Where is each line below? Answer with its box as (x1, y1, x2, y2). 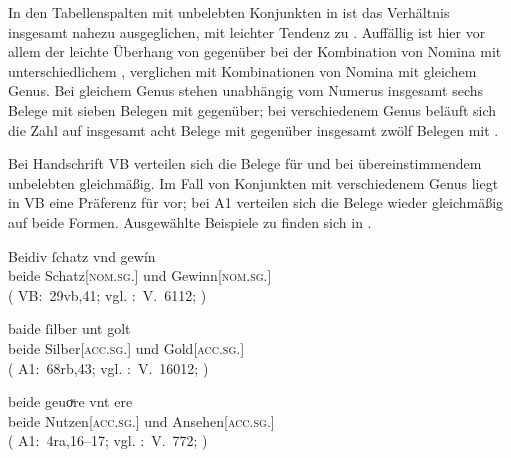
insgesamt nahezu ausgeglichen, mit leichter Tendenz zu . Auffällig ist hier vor (8, 21, 486, 42)
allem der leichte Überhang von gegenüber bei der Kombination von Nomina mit (8, 41, 502, 62)
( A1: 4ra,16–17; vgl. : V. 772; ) (8, 430, 208, 451)
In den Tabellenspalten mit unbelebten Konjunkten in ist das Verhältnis (8, 2, 450, 22)
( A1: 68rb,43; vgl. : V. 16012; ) (8, 357, 209, 378)
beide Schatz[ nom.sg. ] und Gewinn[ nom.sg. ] (8, 265, 272, 286)
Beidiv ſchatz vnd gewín (8, 245, 156, 266)
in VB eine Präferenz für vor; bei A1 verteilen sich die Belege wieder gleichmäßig (8, 192, 504, 213)
